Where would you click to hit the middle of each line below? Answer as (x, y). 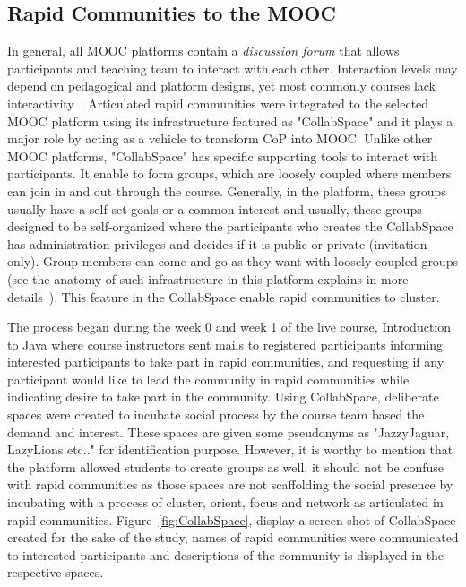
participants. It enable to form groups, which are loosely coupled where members (229, 173)
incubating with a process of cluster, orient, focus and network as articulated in (225, 502)
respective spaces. (56, 572)
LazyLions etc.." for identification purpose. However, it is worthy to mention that (230, 449)
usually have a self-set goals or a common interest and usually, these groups (215, 208)
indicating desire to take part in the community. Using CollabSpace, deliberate (223, 397)
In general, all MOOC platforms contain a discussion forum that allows (203, 51)
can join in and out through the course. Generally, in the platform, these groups (227, 190)
